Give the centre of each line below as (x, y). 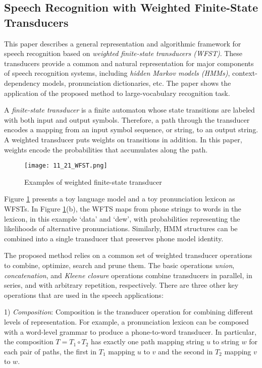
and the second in (186, 351)
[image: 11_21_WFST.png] (66, 166)
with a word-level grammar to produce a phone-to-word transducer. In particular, (130, 331)
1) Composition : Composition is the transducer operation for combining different (129, 312)
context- (245, 73)
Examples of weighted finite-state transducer (93, 181)
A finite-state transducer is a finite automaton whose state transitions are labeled (129, 110)
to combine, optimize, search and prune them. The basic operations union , (119, 265)
